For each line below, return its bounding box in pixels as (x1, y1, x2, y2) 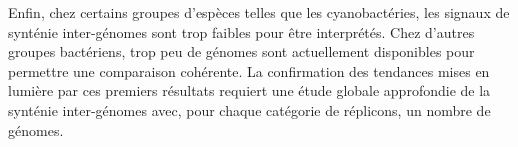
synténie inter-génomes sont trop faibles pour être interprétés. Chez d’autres (8, 21, 475, 42)
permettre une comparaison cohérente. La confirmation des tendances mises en (8, 60, 490, 81)
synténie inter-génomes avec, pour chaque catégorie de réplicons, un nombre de (8, 99, 491, 120)
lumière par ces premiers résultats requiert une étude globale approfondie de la (8, 80, 491, 101)
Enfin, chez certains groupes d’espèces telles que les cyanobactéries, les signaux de (8, 2, 510, 22)
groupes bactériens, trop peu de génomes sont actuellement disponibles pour (8, 41, 475, 62)
